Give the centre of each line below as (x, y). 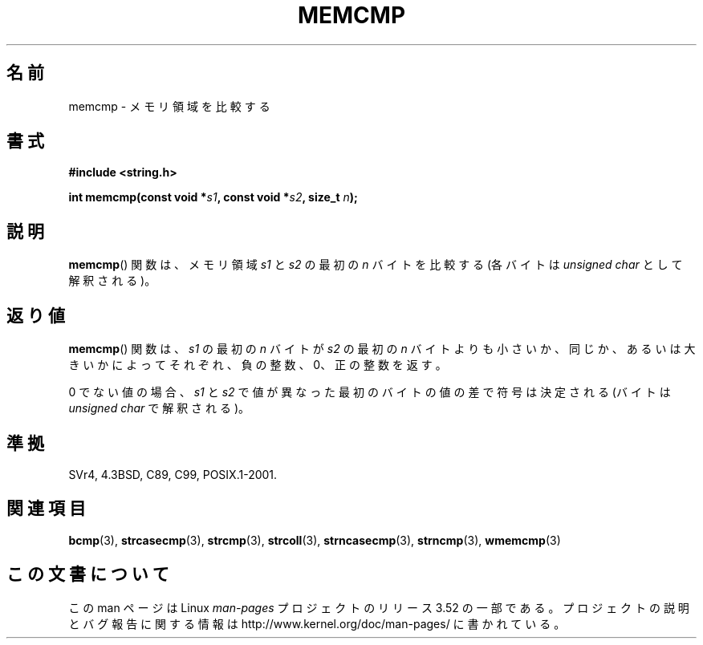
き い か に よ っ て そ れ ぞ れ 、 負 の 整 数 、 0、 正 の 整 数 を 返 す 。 (258, 365)
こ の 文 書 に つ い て (88, 574)
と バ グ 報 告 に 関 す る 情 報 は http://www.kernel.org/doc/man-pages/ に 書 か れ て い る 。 (317, 623)
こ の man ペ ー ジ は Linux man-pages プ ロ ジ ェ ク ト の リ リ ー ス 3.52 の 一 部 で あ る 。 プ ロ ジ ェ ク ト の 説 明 (379, 607)
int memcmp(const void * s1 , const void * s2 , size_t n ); (213, 197)
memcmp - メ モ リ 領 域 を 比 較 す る (169, 106)
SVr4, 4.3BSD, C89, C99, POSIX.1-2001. (173, 474)
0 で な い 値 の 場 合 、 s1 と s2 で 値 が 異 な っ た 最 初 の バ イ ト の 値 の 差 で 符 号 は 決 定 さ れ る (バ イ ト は (370, 392)
